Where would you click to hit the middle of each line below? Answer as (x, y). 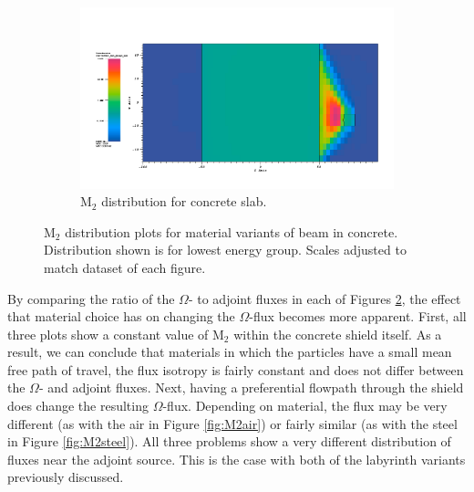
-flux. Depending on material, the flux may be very (305, 406)
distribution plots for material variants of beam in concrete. (232, 231)
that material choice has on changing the (121, 316)
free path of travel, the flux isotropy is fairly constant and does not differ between (236, 369)
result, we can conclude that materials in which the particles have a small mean (230, 352)
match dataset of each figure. (125, 267)
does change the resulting (78, 406)
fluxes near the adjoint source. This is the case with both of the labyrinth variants (237, 459)
